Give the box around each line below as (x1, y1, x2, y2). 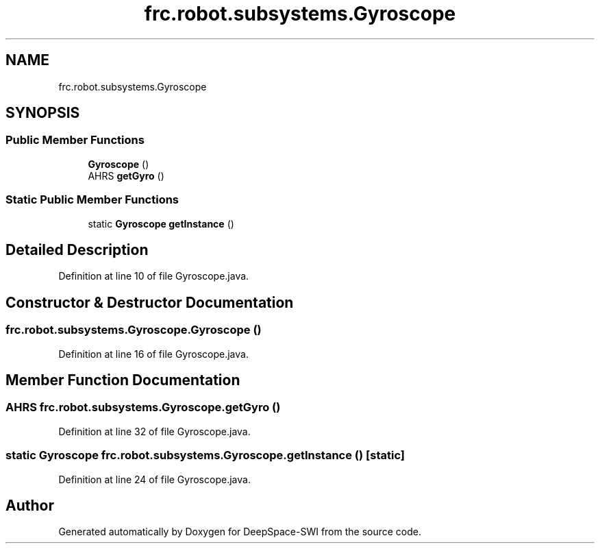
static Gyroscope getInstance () (88, 217, 234, 230)
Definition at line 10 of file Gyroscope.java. (58, 270, 249, 282)
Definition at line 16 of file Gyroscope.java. (58, 347, 249, 360)
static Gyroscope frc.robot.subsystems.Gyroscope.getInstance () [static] (5, 448, 405, 463)
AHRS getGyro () (88, 169, 164, 182)
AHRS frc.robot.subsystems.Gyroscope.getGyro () (5, 400, 281, 415)
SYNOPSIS (5, 104, 80, 122)
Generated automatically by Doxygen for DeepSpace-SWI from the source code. (58, 526, 422, 538)
